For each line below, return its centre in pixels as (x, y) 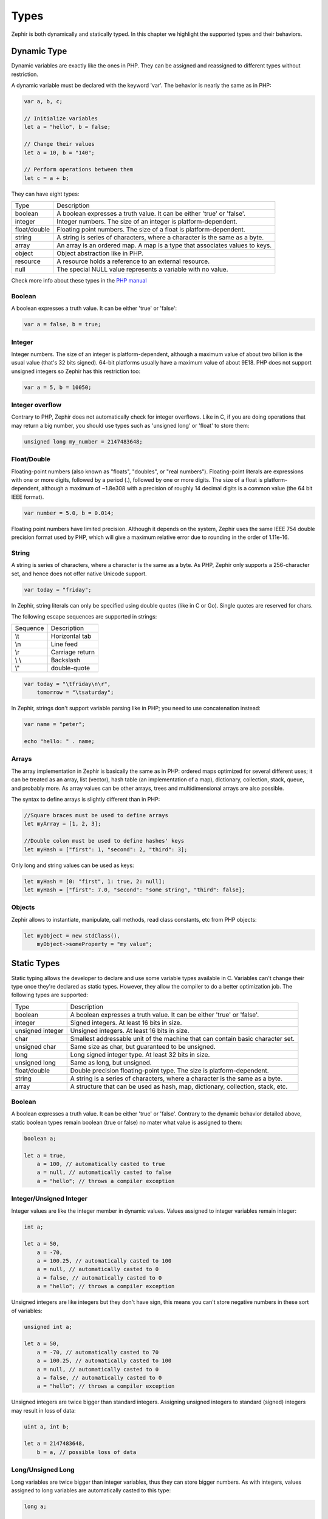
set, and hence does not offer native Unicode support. (79, 574)
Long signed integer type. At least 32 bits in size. (140, 1054)
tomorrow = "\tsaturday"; (75, 692)
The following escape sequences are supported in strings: (84, 616)
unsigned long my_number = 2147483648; (83, 441)
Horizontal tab (71, 636)
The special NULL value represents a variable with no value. (142, 269)
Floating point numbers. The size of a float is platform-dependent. (151, 230)
